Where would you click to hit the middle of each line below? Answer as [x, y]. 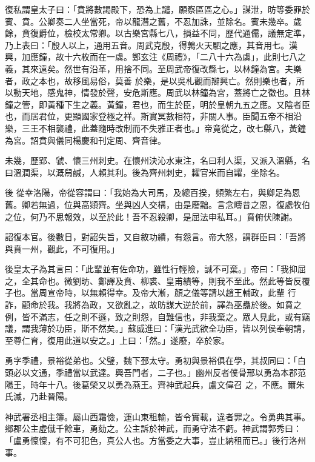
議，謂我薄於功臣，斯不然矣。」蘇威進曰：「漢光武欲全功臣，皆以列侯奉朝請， [157, 328]
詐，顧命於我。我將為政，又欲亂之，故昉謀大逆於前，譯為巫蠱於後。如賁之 [153, 305]
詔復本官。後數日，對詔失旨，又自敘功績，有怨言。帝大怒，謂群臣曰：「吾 [151, 237]
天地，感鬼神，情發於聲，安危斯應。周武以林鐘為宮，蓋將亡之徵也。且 [161, 92]
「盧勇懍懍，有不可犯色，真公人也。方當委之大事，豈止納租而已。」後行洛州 [155, 440]
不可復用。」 [96, 248]
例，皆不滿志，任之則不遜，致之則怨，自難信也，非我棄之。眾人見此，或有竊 [157, 316]
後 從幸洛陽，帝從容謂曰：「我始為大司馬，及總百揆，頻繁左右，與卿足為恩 [153, 192]
